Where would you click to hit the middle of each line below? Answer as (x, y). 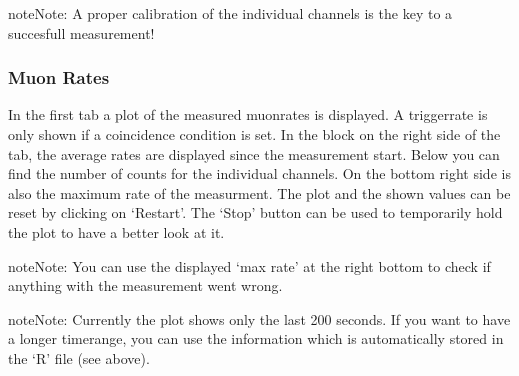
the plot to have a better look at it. (116, 231)
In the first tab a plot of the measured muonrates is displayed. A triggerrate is (248, 114)
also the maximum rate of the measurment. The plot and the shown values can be (259, 192)
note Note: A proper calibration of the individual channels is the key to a (230, 13)
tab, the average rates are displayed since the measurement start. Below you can (254, 153)
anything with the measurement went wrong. (145, 285)
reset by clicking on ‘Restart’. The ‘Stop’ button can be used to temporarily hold (255, 212)
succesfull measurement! (81, 32)
